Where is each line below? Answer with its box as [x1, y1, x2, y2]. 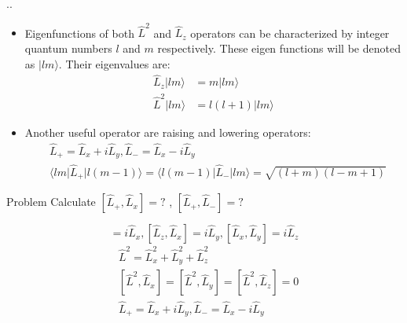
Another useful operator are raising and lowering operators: [24, 124, 311, 141]
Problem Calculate [6, 193, 96, 210]
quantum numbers [24, 39, 112, 56]
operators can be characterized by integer [190, 24, 390, 41]
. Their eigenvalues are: [58, 55, 170, 72]
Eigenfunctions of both [24, 24, 134, 41]
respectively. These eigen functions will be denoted [157, 39, 401, 56]
